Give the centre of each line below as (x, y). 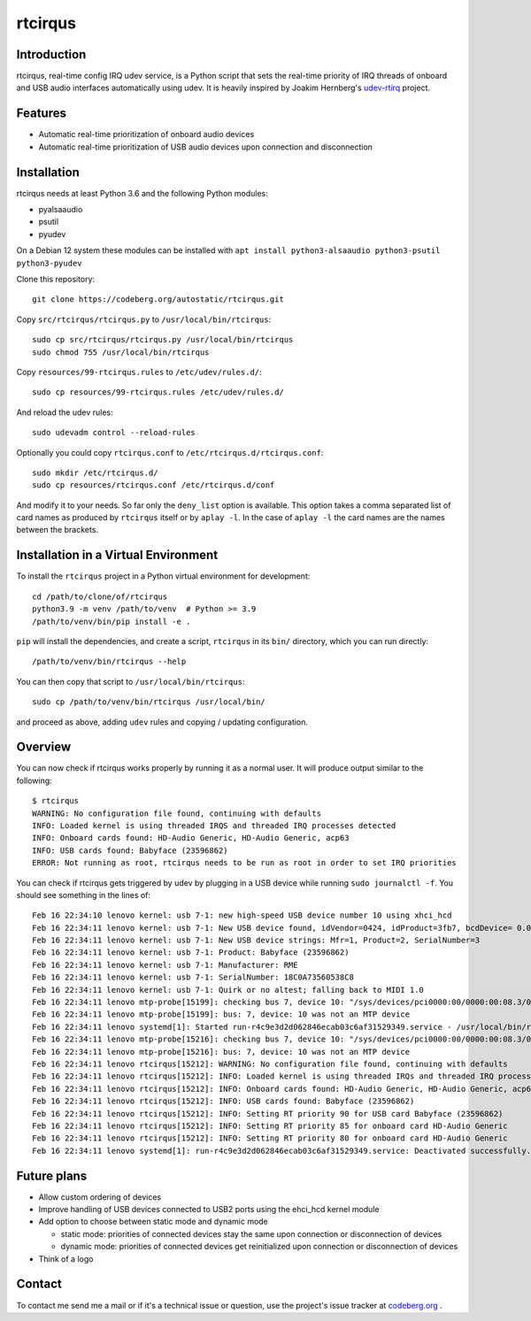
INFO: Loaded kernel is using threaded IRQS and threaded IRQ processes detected (214, 826)
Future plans (52, 1175)
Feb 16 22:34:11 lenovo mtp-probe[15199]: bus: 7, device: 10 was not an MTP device (221, 1014)
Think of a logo (66, 1259)
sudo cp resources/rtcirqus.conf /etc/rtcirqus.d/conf (154, 485)
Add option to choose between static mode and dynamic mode (154, 1222)
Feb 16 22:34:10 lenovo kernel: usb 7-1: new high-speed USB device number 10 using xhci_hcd (242, 915)
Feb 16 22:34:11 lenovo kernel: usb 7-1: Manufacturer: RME (165, 965)
